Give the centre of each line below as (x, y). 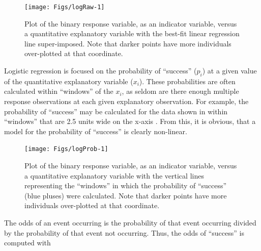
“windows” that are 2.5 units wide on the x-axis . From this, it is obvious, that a (130, 121)
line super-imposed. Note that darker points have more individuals (128, 43)
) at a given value (229, 71)
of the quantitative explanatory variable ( (69, 81)
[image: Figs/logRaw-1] (65, 7)
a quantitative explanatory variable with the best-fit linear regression (132, 33)
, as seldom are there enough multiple (180, 91)
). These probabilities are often (187, 81)
